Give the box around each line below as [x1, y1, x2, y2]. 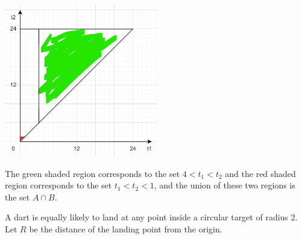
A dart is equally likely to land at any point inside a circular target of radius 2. [5, 211, 298, 223]
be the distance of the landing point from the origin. [29, 222, 222, 235]
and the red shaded [225, 167, 296, 179]
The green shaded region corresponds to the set [5, 167, 180, 179]
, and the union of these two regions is [154, 179, 295, 191]
